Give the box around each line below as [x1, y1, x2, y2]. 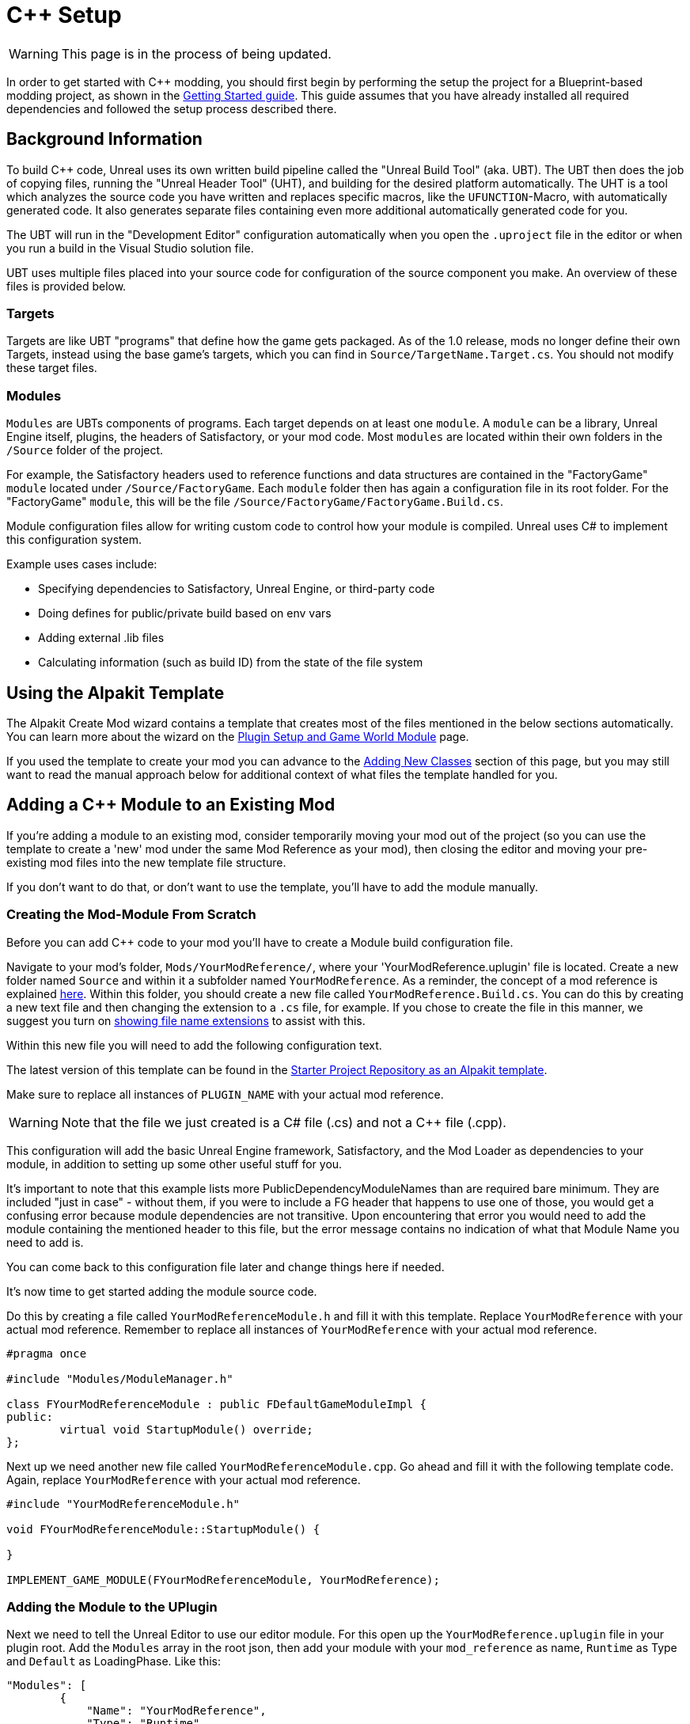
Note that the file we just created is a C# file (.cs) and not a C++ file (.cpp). [61, 1114, 506, 1130]
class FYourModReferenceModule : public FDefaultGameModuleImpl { [6, 1397, 427, 1411]
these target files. [6, 361, 97, 375]
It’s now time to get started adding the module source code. [6, 1284, 317, 1298]
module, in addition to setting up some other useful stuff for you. [6, 1156, 343, 1171]
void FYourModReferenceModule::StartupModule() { [6, 1522, 320, 1536]
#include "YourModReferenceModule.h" [6, 1497, 241, 1510]
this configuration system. [6, 533, 142, 547]
